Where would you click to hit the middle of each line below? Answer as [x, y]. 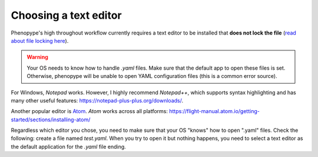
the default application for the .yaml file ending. [68, 146]
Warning [37, 57]
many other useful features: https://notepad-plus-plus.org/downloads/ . [97, 100]
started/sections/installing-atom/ [51, 120]
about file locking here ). [40, 40]
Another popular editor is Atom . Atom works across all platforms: [89, 111]
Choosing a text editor [66, 15]
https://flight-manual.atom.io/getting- [214, 111]
